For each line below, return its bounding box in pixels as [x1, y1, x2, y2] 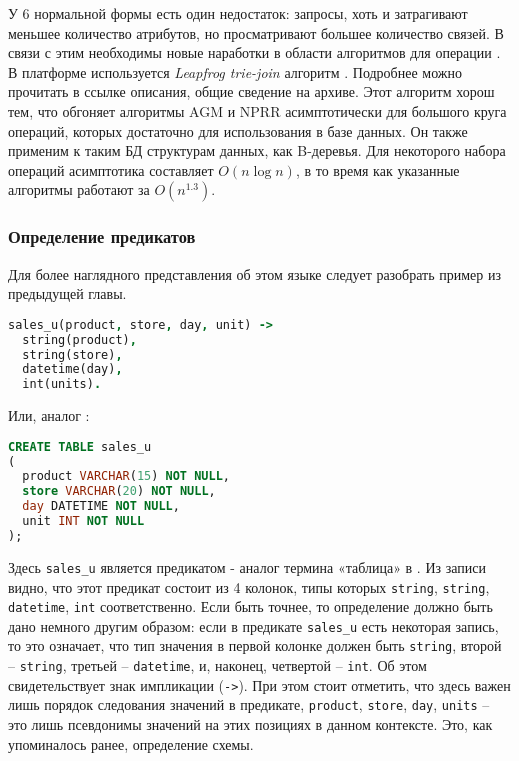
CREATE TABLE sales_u [8, 439, 152, 454]
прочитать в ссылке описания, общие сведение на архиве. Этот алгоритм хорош [8, 81, 495, 102]
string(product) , [22, 332, 137, 347]
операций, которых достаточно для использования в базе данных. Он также [8, 120, 468, 141]
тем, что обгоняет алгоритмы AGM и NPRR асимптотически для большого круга [8, 100, 507, 121]
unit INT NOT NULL [22, 514, 145, 529]
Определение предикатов [8, 224, 196, 249]
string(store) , [22, 347, 123, 362]
